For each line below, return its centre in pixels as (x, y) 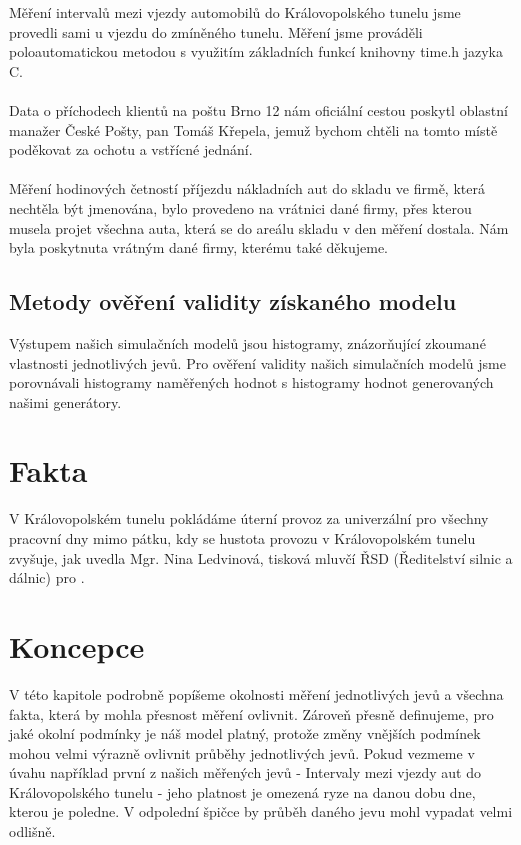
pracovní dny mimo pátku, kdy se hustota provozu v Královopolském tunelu (242, 538)
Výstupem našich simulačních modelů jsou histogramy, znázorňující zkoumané (247, 342)
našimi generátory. (65, 401)
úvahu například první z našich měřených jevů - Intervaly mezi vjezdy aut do (245, 772)
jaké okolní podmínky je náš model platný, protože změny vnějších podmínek (245, 733)
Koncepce (77, 645)
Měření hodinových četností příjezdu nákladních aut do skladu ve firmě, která (247, 188)
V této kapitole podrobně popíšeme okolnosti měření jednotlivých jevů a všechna (256, 693)
